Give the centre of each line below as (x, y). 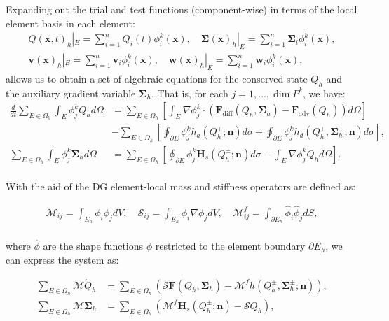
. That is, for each (190, 93)
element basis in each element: (70, 23)
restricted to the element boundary (230, 246)
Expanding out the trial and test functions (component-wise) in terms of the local (182, 9)
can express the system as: (62, 259)
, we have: (324, 93)
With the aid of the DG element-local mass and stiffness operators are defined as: (181, 186)
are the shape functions (93, 246)
